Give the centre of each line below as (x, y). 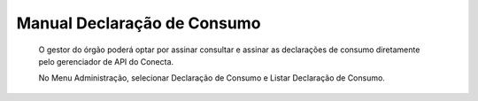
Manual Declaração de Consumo (139, 23)
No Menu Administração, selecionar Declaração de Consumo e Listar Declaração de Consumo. (212, 78)
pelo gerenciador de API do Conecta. (106, 61)
